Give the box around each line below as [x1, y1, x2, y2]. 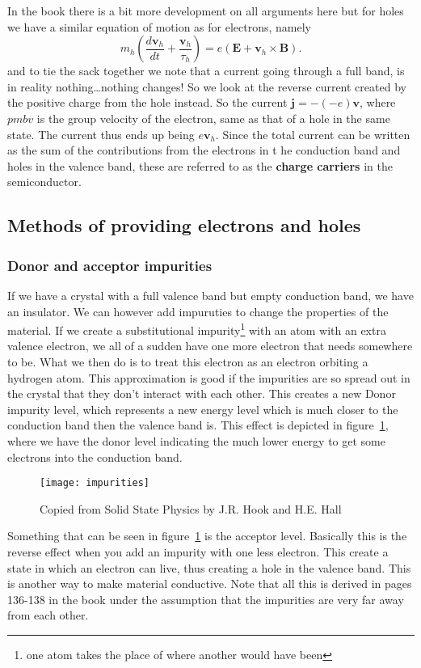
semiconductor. [7, 173, 82, 190]
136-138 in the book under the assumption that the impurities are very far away [7, 590, 404, 607]
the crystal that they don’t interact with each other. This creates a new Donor [7, 385, 396, 402]
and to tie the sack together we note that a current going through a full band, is [7, 62, 405, 79]
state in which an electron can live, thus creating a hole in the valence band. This [7, 559, 411, 576]
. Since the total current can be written [215, 125, 410, 142]
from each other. [7, 607, 89, 624]
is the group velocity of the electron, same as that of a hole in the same [36, 109, 390, 126]
